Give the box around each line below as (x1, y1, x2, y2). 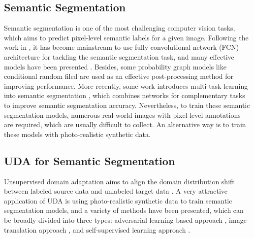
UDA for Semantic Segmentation (4, 153, 175, 168)
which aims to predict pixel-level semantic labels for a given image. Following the (4, 32, 249, 42)
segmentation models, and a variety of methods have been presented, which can (4, 205, 244, 215)
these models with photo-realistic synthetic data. (4, 129, 151, 139)
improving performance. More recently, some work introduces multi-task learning (4, 80, 248, 91)
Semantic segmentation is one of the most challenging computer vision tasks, (4, 23, 235, 33)
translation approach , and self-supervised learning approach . (4, 224, 190, 235)
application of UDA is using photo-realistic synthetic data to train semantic (4, 195, 232, 205)
